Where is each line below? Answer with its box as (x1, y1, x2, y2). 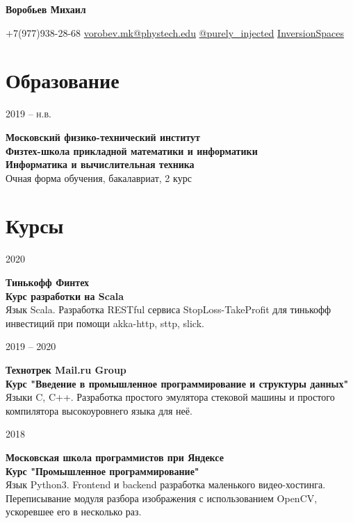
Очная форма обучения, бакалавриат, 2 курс (6, 170, 192, 185)
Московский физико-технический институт (6, 129, 200, 144)
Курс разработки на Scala (6, 288, 124, 303)
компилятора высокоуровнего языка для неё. (6, 403, 192, 417)
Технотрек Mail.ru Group (6, 362, 126, 376)
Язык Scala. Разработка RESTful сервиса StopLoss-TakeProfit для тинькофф (6, 302, 331, 317)
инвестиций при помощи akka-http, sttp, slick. (6, 315, 204, 330)
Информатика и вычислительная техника (6, 157, 195, 172)
